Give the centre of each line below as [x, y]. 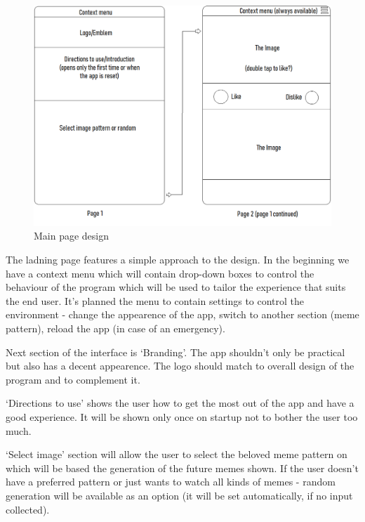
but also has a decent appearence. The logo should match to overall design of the [180, 366]
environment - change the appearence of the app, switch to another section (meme [182, 314]
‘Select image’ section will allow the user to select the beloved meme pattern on [177, 454]
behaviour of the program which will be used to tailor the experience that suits [176, 287]
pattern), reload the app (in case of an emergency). [115, 328]
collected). [28, 509]
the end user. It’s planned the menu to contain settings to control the [155, 300]
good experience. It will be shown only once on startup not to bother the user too [182, 416]
